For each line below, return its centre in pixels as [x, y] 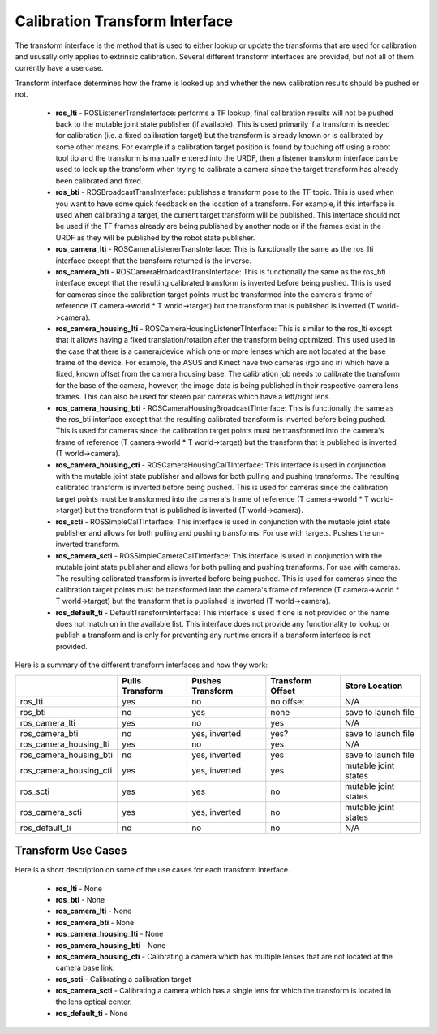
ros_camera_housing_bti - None [111, 945]
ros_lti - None [79, 888]
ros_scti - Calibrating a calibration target [123, 979]
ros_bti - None [80, 899]
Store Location [374, 686]
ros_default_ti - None [92, 1013]
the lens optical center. [94, 1002]
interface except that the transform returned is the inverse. [153, 261]
